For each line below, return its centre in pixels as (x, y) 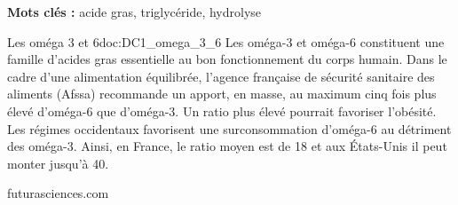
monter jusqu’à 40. (58, 163)
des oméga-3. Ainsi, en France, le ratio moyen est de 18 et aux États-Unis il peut (227, 146)
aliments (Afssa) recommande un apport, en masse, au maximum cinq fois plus (222, 94)
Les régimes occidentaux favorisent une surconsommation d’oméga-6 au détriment (229, 128)
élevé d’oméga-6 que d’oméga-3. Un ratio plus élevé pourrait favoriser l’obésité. (222, 110)
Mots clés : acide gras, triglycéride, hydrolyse (134, 12)
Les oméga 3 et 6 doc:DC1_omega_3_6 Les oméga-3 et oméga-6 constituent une (226, 41)
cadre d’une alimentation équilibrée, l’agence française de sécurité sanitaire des (221, 76)
